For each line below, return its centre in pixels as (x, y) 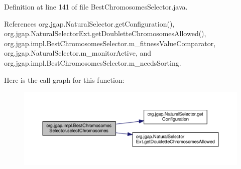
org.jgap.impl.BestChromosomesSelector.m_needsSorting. (93, 62)
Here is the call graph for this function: (64, 79)
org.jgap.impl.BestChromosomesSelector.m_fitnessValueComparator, (110, 43)
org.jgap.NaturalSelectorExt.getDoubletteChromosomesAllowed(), (105, 33)
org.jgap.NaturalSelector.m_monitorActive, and (78, 53)
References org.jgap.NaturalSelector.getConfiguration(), (89, 23)
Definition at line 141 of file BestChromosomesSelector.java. (96, 7)
